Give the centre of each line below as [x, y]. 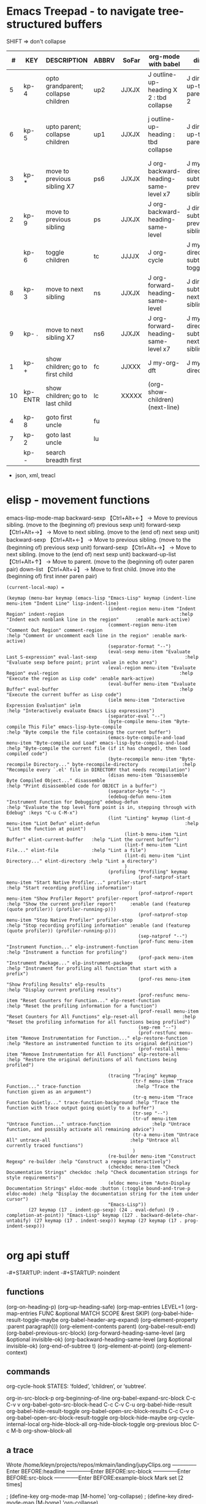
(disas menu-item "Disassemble [148, 775]
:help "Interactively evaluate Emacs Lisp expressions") [81, 711]
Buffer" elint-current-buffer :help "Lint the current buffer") [93, 839]
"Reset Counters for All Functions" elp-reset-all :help [101, 1016]
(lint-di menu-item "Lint [157, 856]
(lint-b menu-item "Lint [156, 834]
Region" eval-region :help [100, 673]
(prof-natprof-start [164, 877]
